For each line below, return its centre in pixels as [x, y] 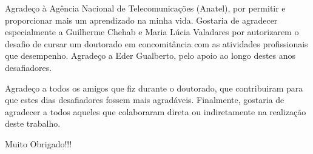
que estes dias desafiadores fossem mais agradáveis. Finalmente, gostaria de [145, 100]
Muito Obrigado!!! [39, 143]
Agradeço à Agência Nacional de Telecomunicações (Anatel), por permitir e [145, 8]
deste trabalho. [33, 123]
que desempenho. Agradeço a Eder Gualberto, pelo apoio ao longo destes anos [150, 55]
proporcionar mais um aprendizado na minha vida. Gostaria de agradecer [141, 20]
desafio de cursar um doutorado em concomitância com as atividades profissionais [156, 43]
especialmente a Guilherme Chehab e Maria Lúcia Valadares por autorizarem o [152, 32]
